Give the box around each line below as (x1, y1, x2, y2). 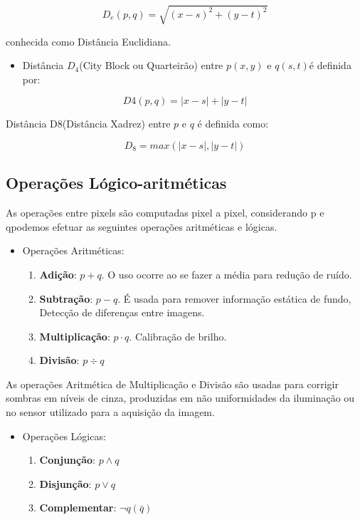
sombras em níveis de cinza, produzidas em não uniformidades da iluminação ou (6, 390, 355, 405)
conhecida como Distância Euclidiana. (6, 33, 171, 48)
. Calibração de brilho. (129, 328, 227, 343)
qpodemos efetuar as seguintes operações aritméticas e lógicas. (6, 219, 277, 234)
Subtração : (39, 291, 93, 306)
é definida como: (197, 116, 269, 131)
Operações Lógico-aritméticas (6, 172, 227, 194)
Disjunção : (39, 476, 92, 491)
